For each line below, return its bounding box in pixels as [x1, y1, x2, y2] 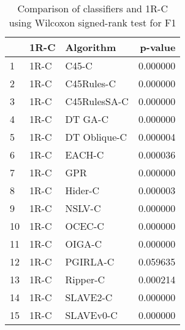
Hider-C [65, 183, 100, 197]
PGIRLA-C [65, 254, 115, 269]
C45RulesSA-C [65, 94, 129, 108]
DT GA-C [65, 112, 108, 126]
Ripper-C [65, 272, 105, 286]
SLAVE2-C [65, 290, 113, 304]
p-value [140, 40, 176, 54]
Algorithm [65, 40, 116, 54]
